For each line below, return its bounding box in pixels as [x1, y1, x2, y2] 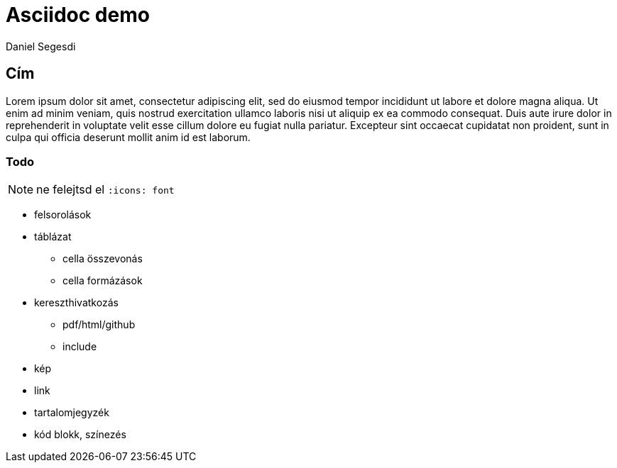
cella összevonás [62, 252, 143, 265]
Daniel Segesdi [6, 40, 76, 52]
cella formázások [62, 274, 143, 287]
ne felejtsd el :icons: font [36, 182, 175, 197]
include [62, 340, 97, 353]
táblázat [34, 230, 72, 243]
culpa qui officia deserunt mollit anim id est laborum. [6, 130, 251, 143]
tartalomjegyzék [34, 406, 109, 419]
